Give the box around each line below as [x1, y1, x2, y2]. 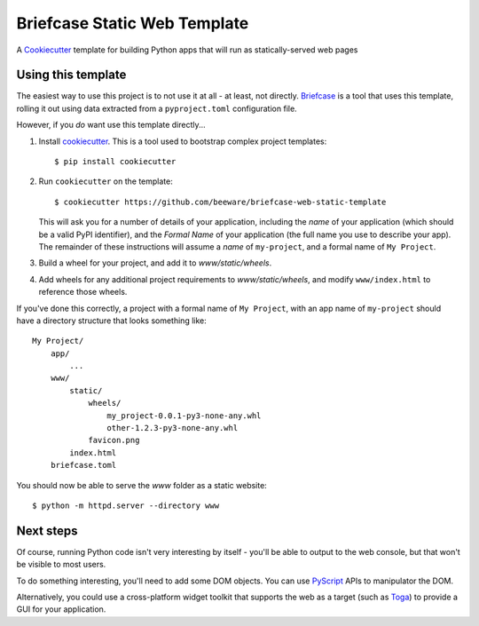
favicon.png [88, 435, 140, 446]
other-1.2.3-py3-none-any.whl [106, 423, 239, 433]
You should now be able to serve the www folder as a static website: [16, 479, 268, 490]
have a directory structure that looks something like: [16, 315, 208, 326]
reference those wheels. [38, 287, 128, 297]
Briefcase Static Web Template [16, 13, 249, 33]
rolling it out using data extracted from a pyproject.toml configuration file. [16, 103, 297, 114]
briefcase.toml [50, 460, 117, 471]
